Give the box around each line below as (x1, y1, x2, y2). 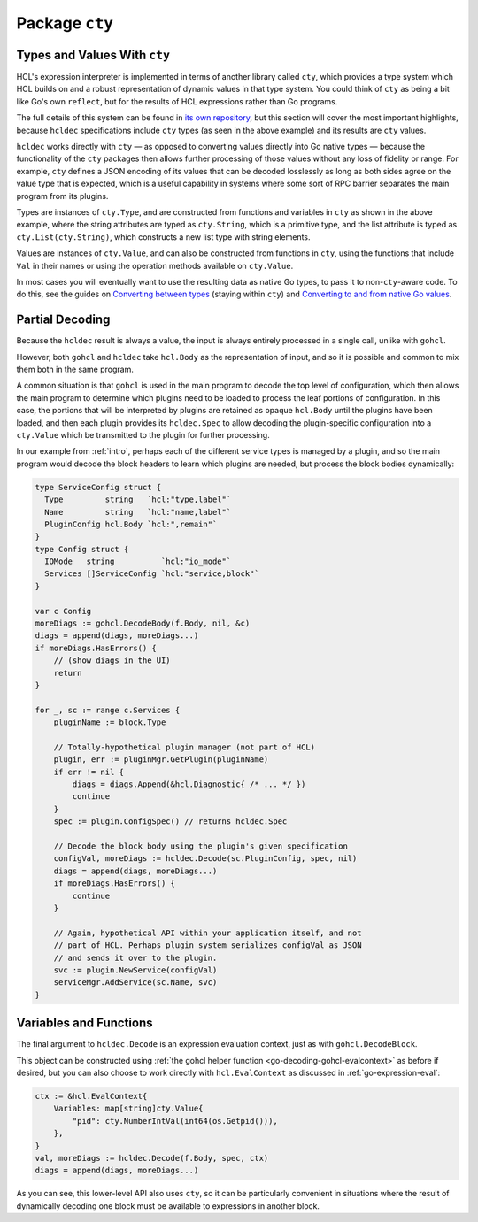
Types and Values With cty (16, 47, 171, 62)
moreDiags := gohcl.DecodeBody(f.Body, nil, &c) (35, 619, 251, 628)
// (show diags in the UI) (53, 656, 172, 665)
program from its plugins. (16, 190, 109, 201)
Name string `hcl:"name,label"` (44, 507, 232, 517)
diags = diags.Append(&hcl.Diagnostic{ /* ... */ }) (72, 780, 306, 789)
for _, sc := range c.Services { (35, 704, 181, 715)
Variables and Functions (16, 1016, 154, 1031)
